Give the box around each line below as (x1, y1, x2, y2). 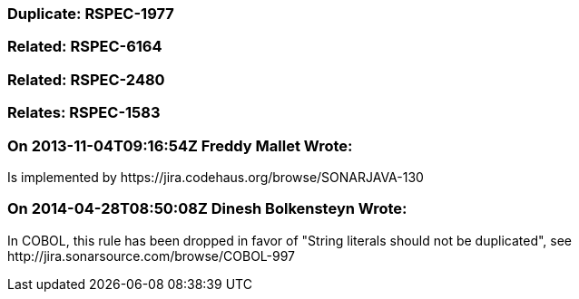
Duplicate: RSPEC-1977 (7, 5, 174, 23)
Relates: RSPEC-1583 (7, 103, 161, 122)
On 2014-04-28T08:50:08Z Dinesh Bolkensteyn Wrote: (7, 199, 407, 218)
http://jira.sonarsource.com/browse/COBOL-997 (7, 247, 296, 264)
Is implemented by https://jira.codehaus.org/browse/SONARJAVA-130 (7, 169, 424, 185)
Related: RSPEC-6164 (7, 37, 162, 56)
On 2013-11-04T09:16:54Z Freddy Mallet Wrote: (7, 136, 353, 155)
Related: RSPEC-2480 (7, 70, 165, 89)
